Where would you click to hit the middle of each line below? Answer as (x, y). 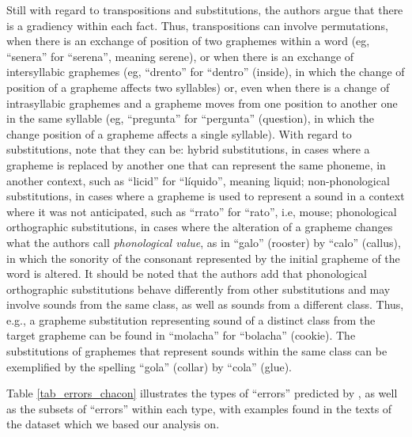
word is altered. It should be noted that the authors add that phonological (187, 274)
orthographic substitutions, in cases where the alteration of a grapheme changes (200, 227)
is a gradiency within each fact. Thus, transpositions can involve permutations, (197, 25)
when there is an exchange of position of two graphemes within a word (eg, (188, 41)
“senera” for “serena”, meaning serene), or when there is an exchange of (180, 56)
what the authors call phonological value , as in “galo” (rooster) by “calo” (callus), (204, 242)
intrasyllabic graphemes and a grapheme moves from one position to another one (202, 103)
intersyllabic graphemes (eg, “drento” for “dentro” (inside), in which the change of (206, 72)
